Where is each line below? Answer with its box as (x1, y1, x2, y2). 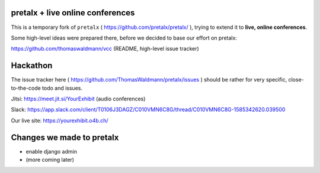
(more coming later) (25, 156, 74, 164)
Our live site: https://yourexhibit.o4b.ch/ (11, 117, 108, 124)
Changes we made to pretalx (11, 132, 119, 142)
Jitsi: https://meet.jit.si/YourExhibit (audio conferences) (11, 95, 146, 102)
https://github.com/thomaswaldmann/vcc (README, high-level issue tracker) (11, 45, 200, 53)
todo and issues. (41, 84, 83, 92)
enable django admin (25, 148, 77, 155)
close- (288, 76, 305, 83)
